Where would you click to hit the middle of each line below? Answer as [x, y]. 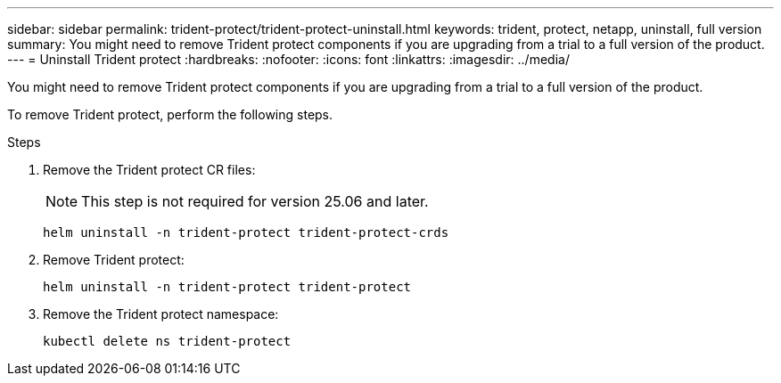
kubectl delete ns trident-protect [167, 341]
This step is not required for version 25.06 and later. [255, 201]
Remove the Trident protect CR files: [149, 170]
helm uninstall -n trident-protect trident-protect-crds [246, 232]
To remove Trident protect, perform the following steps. [170, 114]
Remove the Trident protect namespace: [161, 314]
